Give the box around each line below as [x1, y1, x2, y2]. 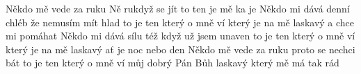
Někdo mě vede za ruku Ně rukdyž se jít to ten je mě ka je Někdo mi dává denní [6, 1, 350, 15]
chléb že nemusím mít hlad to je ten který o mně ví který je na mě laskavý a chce [6, 15, 355, 29]
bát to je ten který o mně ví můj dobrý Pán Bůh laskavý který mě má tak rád [6, 55, 339, 70]
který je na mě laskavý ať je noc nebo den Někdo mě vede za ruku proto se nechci [6, 41, 355, 56]
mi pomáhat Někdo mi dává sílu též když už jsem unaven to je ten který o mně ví [6, 28, 355, 43]
